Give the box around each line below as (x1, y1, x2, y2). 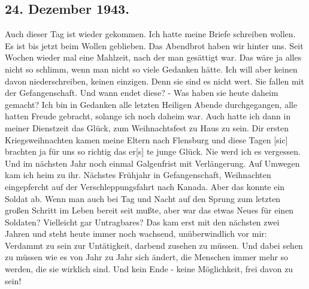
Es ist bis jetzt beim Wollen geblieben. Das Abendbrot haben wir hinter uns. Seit (5, 39, 304, 52)
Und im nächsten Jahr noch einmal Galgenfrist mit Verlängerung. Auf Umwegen (5, 156, 300, 169)
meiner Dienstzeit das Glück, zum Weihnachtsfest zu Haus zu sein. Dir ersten (5, 121, 289, 134)
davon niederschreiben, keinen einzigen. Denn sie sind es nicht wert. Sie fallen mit (5, 74, 304, 87)
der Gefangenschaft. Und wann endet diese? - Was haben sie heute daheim (5, 86, 278, 99)
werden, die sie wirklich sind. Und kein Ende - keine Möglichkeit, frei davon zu (5, 263, 293, 275)
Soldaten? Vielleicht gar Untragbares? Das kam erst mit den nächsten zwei (5, 215, 280, 228)
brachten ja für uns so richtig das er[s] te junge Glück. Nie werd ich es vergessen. (5, 145, 301, 158)
